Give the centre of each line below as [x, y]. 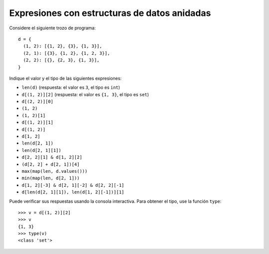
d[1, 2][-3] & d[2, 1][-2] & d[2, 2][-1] [73, 185]
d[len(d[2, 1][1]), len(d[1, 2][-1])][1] [73, 192]
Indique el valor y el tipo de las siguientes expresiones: [66, 78]
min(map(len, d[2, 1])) [51, 178]
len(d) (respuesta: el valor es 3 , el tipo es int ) [71, 88]
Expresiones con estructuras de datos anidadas [110, 13]
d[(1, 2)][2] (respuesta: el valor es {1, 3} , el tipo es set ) [85, 94]
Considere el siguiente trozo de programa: [53, 28]
